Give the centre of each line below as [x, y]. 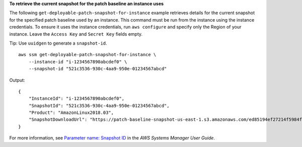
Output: [17, 80]
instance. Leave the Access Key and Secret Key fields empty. [76, 34]
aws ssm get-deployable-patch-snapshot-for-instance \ [87, 55]
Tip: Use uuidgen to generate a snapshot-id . [58, 43]
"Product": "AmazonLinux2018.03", [71, 113]
